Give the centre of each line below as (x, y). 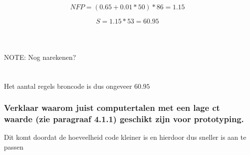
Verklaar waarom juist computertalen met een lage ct (112, 108)
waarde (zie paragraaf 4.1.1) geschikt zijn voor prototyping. (124, 119)
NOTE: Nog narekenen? (40, 57)
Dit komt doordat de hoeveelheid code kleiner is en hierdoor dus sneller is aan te (125, 137)
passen (14, 146)
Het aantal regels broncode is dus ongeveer (68, 86)
